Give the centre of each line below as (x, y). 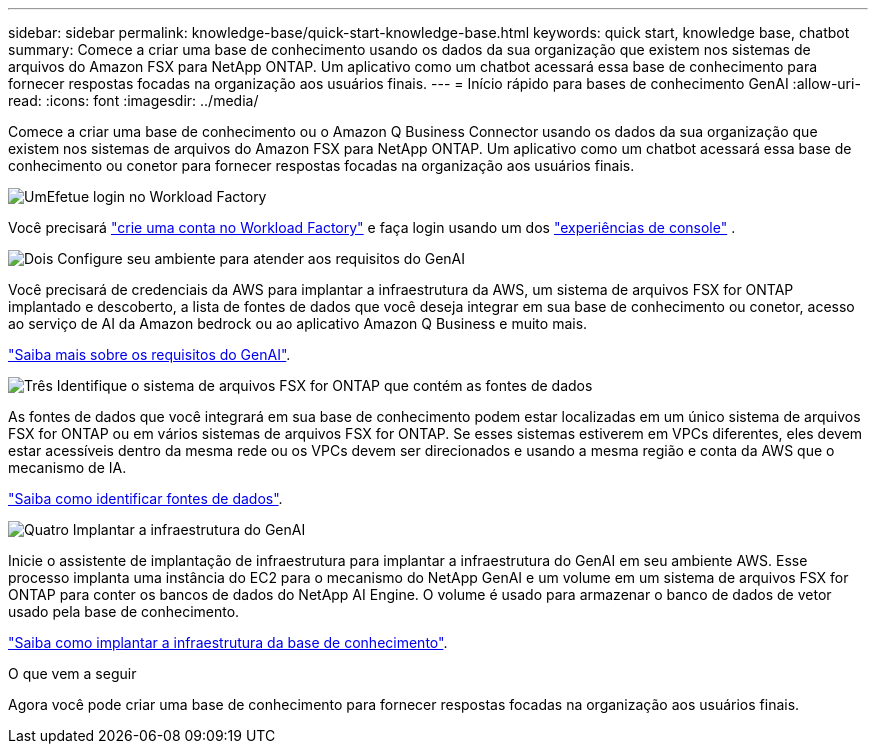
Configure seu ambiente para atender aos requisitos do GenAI (261, 258)
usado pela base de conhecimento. (124, 611)
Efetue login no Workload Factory (156, 196)
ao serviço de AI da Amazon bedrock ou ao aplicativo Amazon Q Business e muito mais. (298, 323)
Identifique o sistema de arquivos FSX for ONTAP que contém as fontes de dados (324, 385)
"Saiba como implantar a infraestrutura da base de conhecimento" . (228, 642)
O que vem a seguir (72, 673)
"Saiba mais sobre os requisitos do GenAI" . (149, 354)
